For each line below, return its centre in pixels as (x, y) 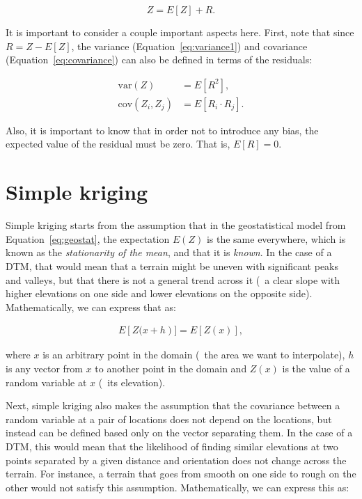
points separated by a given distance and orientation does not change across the (176, 460)
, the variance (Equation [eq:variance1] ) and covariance (189, 46)
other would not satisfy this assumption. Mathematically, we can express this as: (178, 487)
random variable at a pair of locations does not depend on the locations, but (169, 419)
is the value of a (316, 368)
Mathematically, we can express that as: (91, 307)
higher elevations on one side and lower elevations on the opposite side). (159, 293)
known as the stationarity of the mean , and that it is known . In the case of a (169, 252)
